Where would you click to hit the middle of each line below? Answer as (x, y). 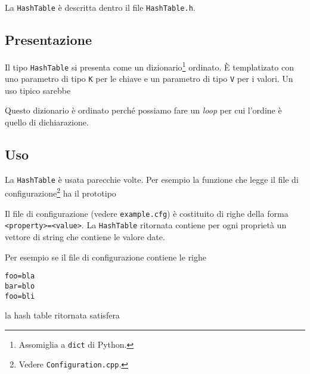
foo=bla (20, 276)
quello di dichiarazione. (47, 122)
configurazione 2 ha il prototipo (61, 192)
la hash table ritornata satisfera (62, 315)
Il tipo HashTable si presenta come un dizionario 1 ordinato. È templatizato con (149, 66)
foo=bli (20, 296)
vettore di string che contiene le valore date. (85, 237)
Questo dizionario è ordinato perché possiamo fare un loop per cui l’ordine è (143, 110)
